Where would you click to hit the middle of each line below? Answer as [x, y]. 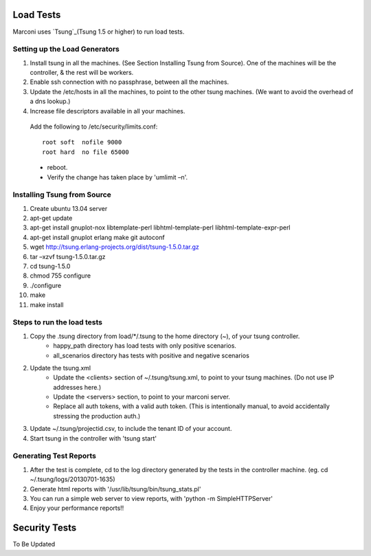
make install [47, 304]
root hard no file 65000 [86, 152]
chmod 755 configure [60, 276]
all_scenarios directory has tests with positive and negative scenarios [151, 355]
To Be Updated [34, 544]
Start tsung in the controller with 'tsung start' [93, 438]
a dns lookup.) [50, 101]
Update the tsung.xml [60, 368]
